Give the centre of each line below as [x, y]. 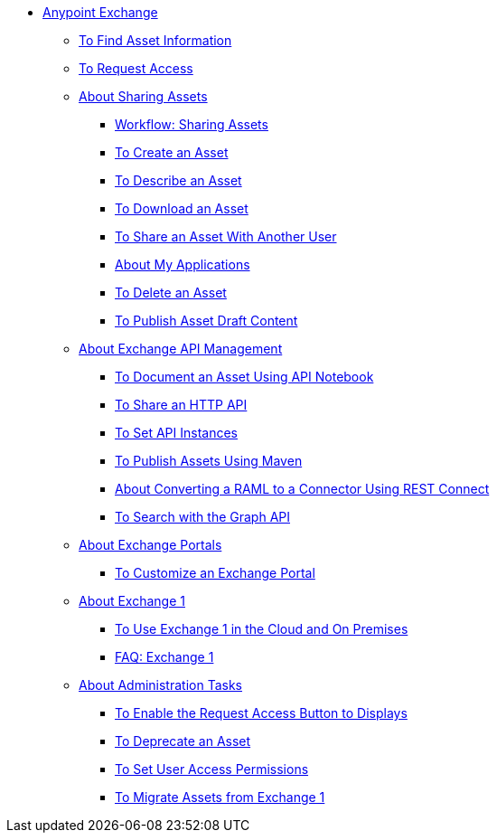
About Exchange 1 [132, 601]
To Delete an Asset [171, 293]
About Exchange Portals [150, 545]
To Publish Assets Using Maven [209, 461]
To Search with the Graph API [202, 517]
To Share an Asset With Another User [226, 236]
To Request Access [136, 68]
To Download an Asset [182, 208]
